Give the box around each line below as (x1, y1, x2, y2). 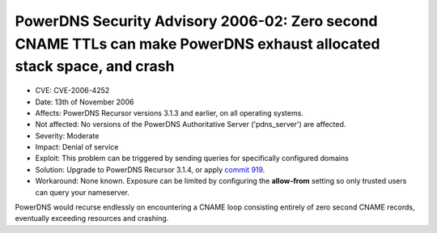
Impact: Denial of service (35, 142, 119, 152)
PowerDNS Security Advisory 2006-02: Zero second (15, 12, 378, 30)
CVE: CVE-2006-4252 (35, 86, 110, 95)
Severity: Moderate (35, 130, 100, 141)
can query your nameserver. (35, 187, 129, 197)
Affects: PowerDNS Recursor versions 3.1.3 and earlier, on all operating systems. (35, 108, 303, 117)
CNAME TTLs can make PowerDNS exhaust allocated (15, 35, 380, 53)
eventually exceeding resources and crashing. (15, 214, 169, 223)
